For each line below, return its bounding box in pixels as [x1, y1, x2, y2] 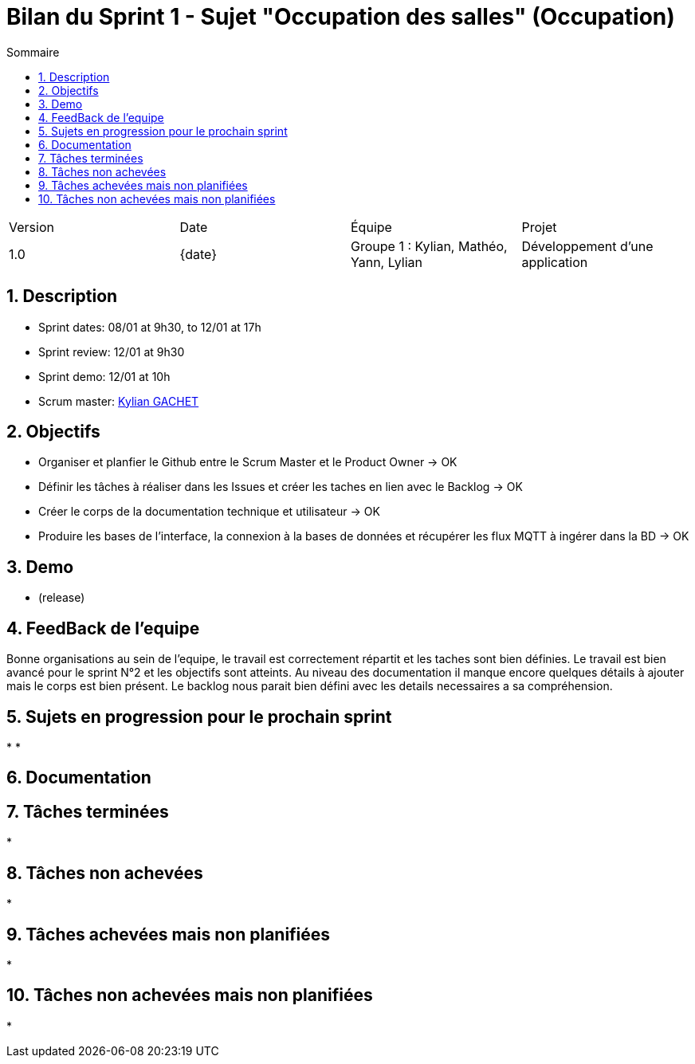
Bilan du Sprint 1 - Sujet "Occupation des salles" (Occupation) [6, 3, 675, 30]
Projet [521, 218, 557, 235]
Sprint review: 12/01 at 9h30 [38, 344, 185, 359]
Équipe [351, 218, 392, 235]
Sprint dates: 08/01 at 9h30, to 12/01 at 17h [38, 320, 261, 334]
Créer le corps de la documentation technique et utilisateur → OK [38, 505, 380, 519]
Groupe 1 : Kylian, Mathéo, [351, 238, 508, 254]
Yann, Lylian [351, 253, 422, 270]
